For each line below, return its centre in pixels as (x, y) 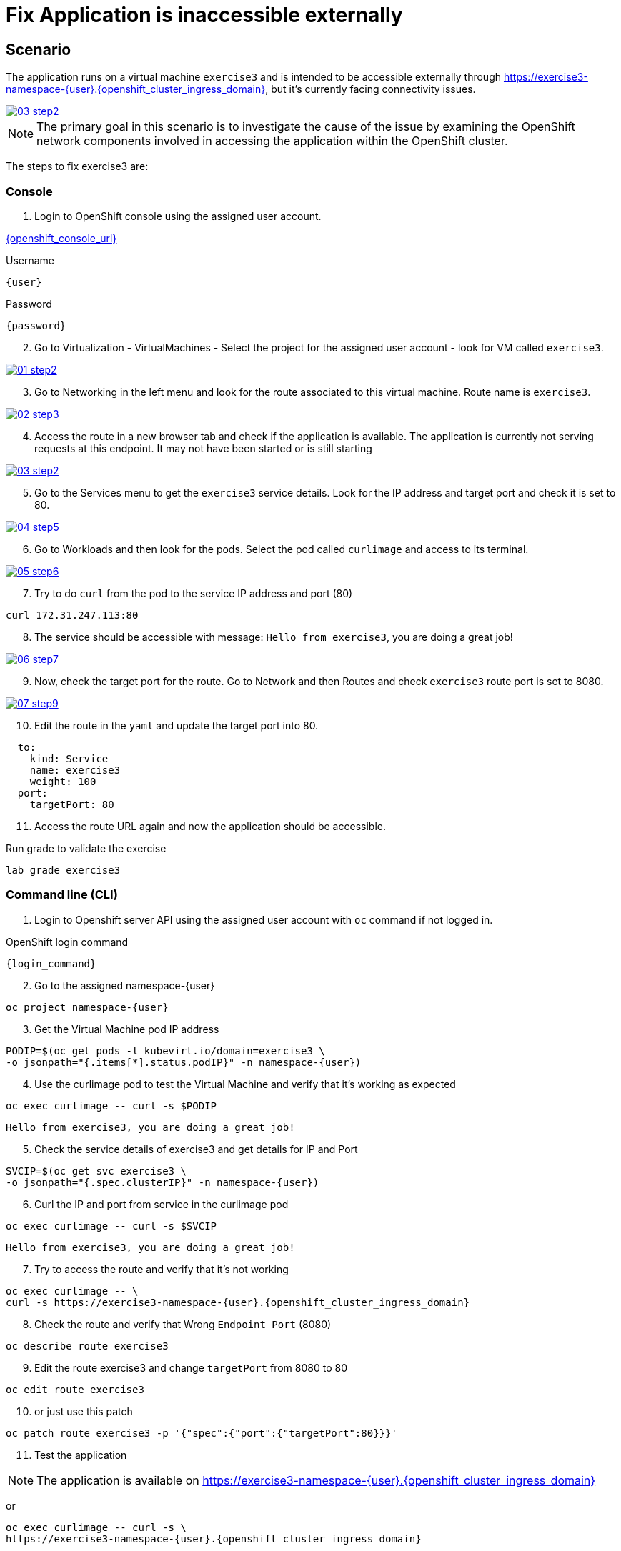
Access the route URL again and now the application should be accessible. (210, 826)
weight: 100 (63, 781)
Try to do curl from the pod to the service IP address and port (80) (194, 593)
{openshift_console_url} (61, 238)
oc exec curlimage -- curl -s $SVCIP (111, 1226)
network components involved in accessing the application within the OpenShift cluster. (272, 141)
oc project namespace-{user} (87, 1007)
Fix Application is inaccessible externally (204, 15)
